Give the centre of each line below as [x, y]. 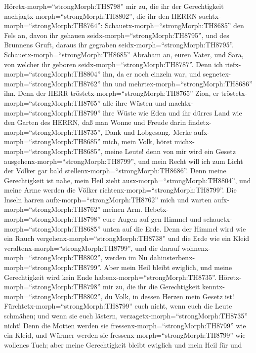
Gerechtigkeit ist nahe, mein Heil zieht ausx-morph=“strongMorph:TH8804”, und [128, 180]
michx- [185, 141]
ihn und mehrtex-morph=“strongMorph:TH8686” [178, 83]
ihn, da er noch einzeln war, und [152, 74]
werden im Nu [126, 257]
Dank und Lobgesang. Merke [148, 132]
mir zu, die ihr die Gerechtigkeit [151, 287]
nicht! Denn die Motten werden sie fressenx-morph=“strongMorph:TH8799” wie [125, 325]
